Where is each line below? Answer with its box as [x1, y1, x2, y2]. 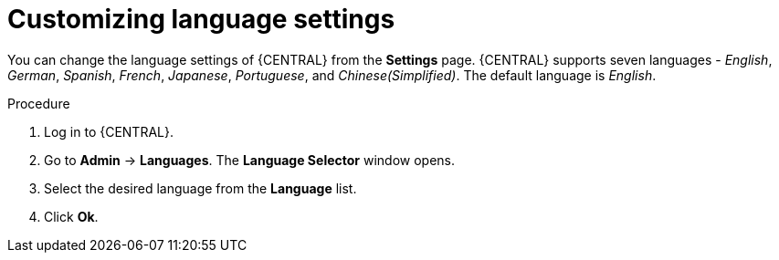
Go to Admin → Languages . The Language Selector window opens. [44, 151, 456, 168]
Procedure [7, 95, 70, 111]
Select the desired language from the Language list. [44, 180, 357, 196]
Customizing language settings [7, 4, 395, 35]
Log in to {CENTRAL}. [44, 123, 174, 140]
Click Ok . [44, 208, 99, 224]
